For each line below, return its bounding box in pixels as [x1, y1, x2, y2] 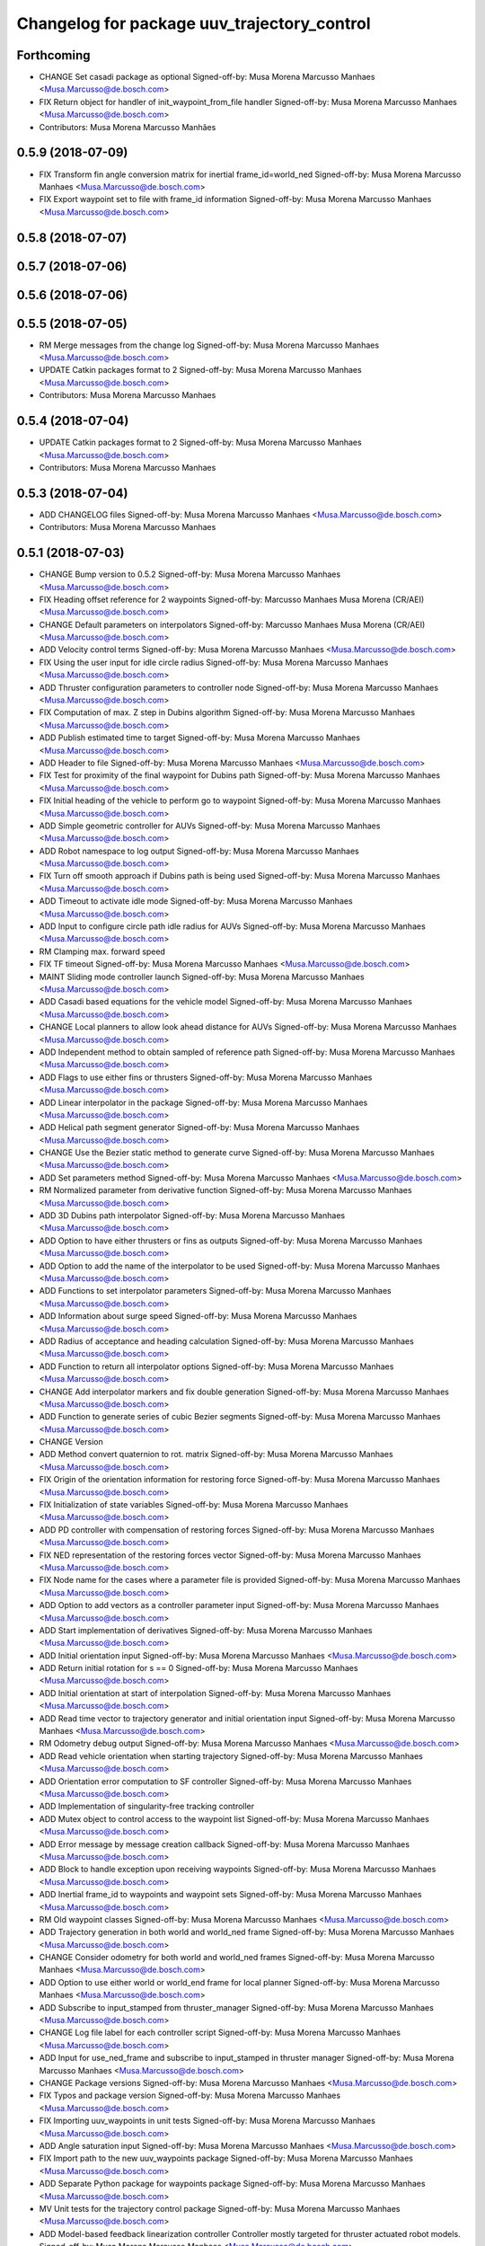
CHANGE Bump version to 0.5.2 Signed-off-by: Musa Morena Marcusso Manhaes [39, 569, 341, 579]
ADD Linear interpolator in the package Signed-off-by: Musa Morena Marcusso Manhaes [39, 1097, 368, 1108]
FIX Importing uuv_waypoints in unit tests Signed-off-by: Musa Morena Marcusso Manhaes [39, 2116, 376, 2127]
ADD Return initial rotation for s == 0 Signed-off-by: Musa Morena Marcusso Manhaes [39, 1663, 358, 1674]
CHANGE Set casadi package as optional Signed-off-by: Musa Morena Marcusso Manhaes [39, 72, 375, 83]
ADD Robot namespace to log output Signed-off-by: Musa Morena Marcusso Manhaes [39, 845, 359, 856]
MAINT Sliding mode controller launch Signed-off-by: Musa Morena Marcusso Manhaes [39, 971, 365, 982]
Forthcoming [16, 48, 91, 63]
